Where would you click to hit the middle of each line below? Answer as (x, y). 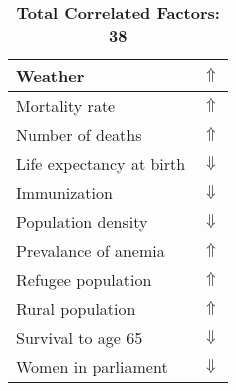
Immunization (64, 192)
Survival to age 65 (79, 337)
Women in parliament (92, 366)
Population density (82, 221)
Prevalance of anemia (90, 250)
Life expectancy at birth (101, 163)
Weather (50, 75)
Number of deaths (79, 134)
